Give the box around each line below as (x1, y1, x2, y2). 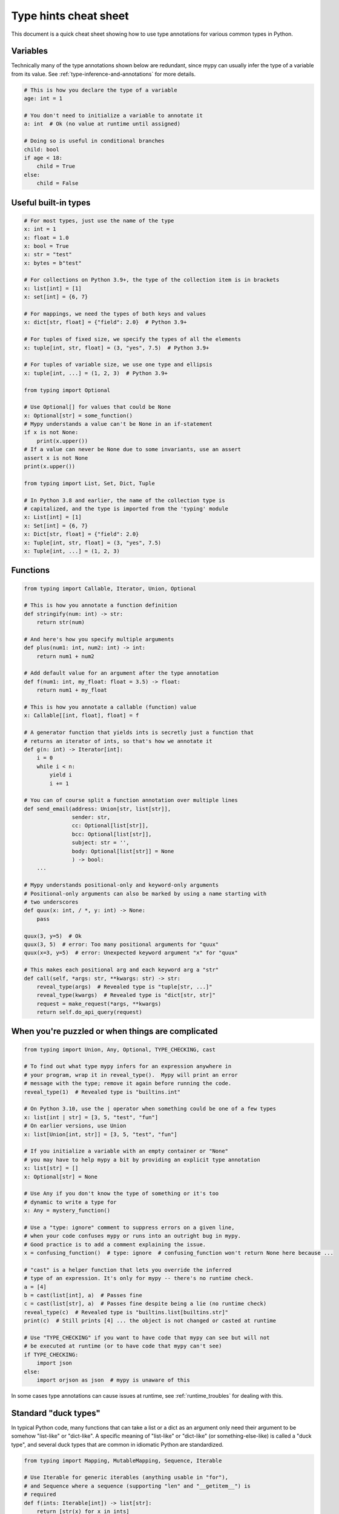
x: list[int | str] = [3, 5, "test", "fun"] (24, 1114, 159, 1120)
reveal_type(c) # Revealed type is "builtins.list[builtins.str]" (24, 1309, 229, 1315)
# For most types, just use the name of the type (24, 217, 174, 224)
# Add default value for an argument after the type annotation (24, 670, 219, 676)
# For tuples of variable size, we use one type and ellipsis (24, 361, 212, 368)
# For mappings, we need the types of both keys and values (24, 311, 206, 317)
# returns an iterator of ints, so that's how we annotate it (24, 738, 212, 744)
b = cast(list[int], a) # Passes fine (24, 1292, 142, 1298)
